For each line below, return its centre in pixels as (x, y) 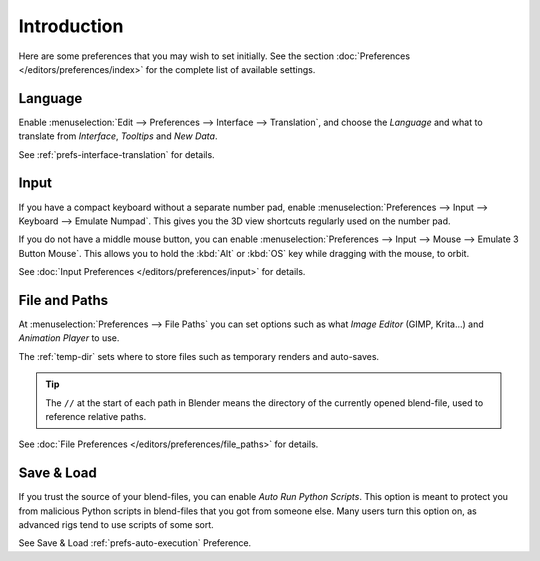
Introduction (71, 26)
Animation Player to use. (69, 338)
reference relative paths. (96, 416)
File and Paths (63, 300)
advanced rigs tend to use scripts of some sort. (116, 525)
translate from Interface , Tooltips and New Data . (118, 136)
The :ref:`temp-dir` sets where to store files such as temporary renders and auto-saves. (199, 356)
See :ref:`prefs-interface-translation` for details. (116, 154)
